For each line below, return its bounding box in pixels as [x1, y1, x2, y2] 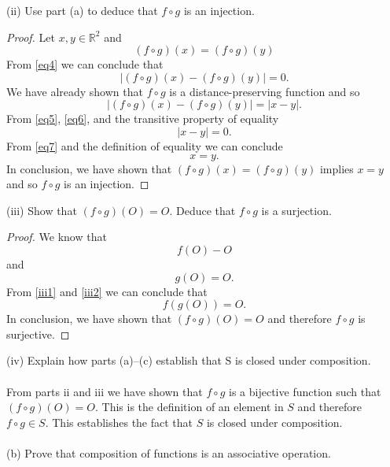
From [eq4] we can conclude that [6, 56, 164, 72]
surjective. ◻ [6, 325, 70, 342]
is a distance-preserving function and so [169, 83, 360, 99]
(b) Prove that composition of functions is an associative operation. [6, 444, 331, 461]
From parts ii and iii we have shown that [6, 383, 203, 399]
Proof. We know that [6, 228, 107, 245]
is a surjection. [261, 202, 332, 218]
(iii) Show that [6, 202, 77, 218]
